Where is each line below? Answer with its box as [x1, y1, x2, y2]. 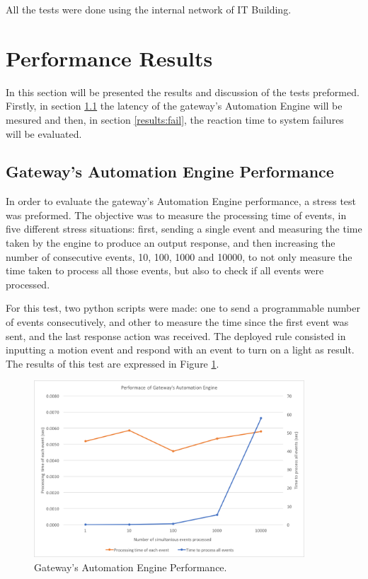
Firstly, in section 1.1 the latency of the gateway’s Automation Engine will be [6, 98, 343, 113]
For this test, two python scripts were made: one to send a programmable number [6, 300, 360, 315]
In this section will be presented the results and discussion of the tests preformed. [6, 84, 360, 99]
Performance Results [6, 43, 213, 72]
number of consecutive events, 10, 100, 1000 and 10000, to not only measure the [6, 249, 352, 264]
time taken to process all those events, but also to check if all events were [6, 263, 324, 278]
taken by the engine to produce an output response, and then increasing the [6, 235, 335, 250]
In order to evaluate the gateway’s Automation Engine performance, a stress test [6, 194, 357, 209]
